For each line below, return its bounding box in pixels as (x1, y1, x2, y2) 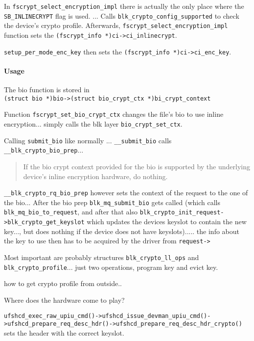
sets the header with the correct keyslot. (4, 327, 124, 338)
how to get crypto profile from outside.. (4, 278, 122, 289)
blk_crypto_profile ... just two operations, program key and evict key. (4, 262, 218, 272)
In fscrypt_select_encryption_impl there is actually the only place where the (4, 1, 244, 11)
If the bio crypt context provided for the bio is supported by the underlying (23, 161, 250, 171)
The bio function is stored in (4, 84, 90, 95)
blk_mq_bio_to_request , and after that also (4, 207, 138, 217)
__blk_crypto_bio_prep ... (4, 145, 84, 155)
